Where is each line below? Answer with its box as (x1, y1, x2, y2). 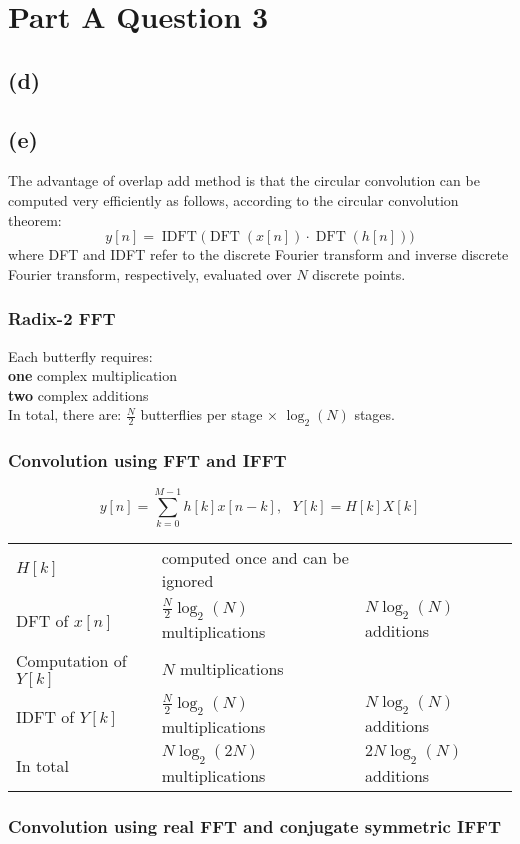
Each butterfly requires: (8, 345, 153, 366)
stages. (354, 404, 395, 425)
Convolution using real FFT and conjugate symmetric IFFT (8, 813, 501, 838)
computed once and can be (161, 546, 349, 570)
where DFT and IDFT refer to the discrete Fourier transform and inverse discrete (8, 244, 509, 265)
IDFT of (16, 704, 75, 728)
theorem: (8, 209, 62, 230)
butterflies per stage (140, 404, 263, 425)
